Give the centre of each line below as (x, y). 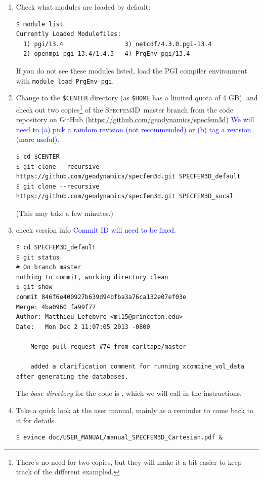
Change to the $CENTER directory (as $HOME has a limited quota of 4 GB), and (137, 98)
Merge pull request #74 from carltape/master (108, 347)
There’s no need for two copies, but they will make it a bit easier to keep (129, 461)
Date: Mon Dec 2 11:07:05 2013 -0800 (83, 327)
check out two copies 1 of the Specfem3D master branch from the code (124, 108)
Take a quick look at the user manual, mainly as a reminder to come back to (135, 410)
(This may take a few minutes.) (65, 213)
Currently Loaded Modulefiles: (69, 34)
